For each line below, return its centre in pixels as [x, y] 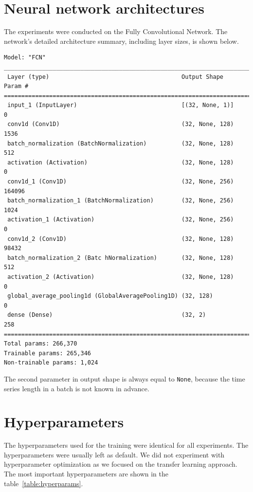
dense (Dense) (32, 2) [107, 315]
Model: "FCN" [25, 58]
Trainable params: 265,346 [47, 353]
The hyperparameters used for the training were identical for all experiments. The [126, 445]
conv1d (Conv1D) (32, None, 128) [121, 124]
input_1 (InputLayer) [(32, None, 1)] [121, 105]
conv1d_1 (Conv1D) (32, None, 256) [121, 182]
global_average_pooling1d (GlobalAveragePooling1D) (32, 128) [110, 296]
